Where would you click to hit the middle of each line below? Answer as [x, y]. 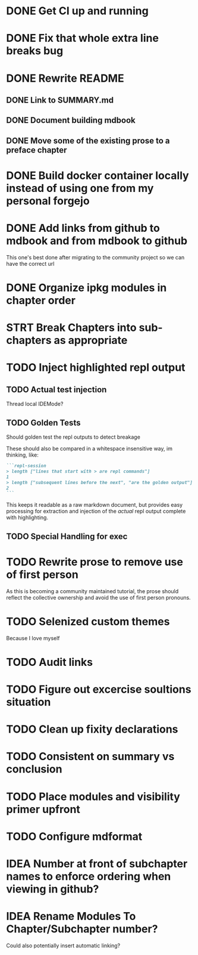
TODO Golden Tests [43, 422]
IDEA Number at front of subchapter [97, 863]
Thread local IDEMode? [35, 404]
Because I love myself [33, 638]
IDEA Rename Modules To [71, 917]
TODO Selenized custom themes [88, 621]
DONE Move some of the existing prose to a [88, 140]
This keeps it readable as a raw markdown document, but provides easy [95, 505]
